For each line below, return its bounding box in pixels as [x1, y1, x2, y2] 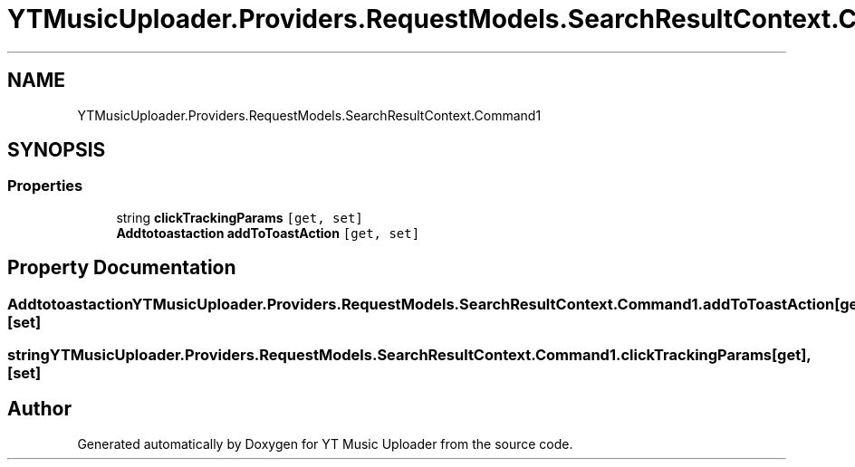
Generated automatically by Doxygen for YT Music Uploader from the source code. [77, 435, 573, 452]
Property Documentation [7, 256, 236, 280]
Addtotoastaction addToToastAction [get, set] [116, 224, 420, 241]
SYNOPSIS [7, 138, 106, 162]
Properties [7, 176, 83, 195]
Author [7, 397, 72, 421]
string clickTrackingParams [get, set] [116, 209, 363, 225]
